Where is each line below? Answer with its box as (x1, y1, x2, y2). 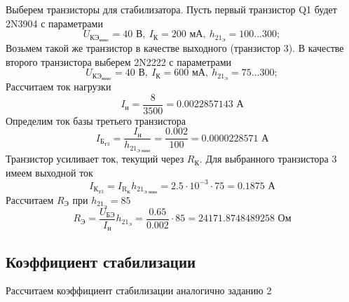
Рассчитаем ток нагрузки (6, 79, 111, 94)
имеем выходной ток (6, 165, 93, 179)
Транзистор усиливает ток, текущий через (6, 151, 184, 166)
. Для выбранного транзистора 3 (199, 151, 337, 166)
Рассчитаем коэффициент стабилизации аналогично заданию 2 (6, 283, 272, 298)
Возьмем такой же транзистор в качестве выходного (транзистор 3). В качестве (6, 41, 344, 55)
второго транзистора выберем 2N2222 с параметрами (6, 54, 232, 69)
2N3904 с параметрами (6, 15, 103, 30)
